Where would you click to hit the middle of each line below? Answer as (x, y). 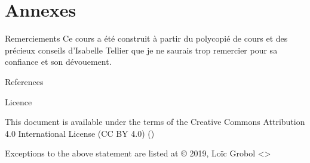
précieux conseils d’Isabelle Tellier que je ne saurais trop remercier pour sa (141, 50)
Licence (19, 101)
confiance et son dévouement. (58, 62)
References (24, 81)
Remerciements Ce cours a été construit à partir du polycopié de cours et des (146, 38)
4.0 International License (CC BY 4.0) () (80, 133)
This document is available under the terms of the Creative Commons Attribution (155, 122)
